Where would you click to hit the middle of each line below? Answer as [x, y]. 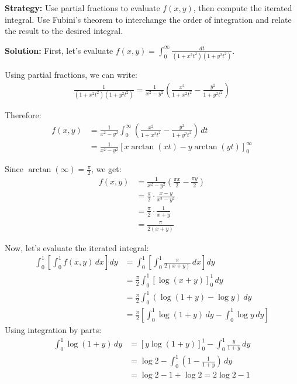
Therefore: [23, 115]
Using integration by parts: [53, 329]
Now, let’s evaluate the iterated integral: [77, 247]
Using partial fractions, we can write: [71, 75]
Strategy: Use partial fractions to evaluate [82, 8]
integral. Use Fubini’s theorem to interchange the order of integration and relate [148, 19]
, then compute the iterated [243, 8]
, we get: [106, 169]
